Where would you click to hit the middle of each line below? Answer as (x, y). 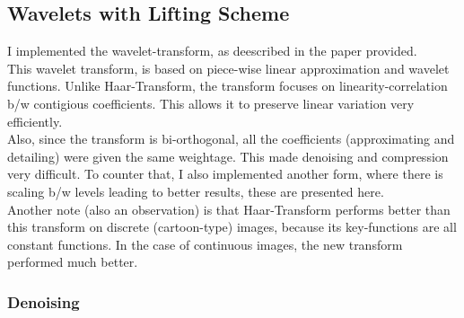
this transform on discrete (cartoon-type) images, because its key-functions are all (232, 227)
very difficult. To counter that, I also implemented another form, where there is (225, 174)
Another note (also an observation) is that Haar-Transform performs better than (229, 209)
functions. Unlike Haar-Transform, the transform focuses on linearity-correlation (228, 86)
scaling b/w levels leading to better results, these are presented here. (196, 191)
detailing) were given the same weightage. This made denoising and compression (228, 156)
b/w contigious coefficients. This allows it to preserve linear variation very (211, 103)
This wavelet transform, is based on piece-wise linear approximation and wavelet (228, 68)
